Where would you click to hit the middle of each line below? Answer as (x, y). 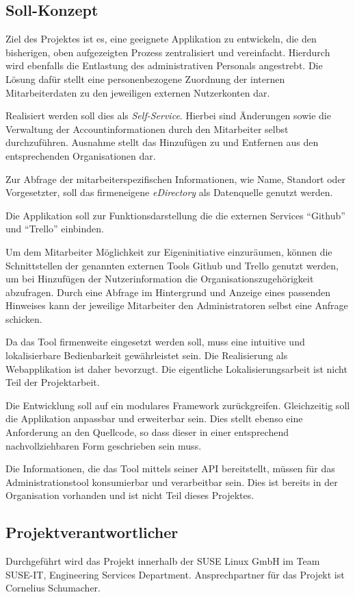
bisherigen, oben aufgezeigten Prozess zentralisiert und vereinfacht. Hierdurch (168, 52)
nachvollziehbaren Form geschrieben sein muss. (104, 445)
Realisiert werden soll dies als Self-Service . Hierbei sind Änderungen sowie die (168, 115)
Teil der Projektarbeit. (53, 382)
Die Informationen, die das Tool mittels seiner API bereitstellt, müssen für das (170, 468)
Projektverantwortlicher (92, 532)
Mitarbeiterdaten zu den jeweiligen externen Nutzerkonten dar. (138, 92)
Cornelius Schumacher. (53, 588)
